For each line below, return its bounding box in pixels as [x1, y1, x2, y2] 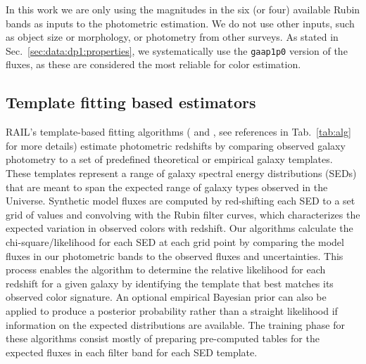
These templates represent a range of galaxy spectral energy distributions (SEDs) [6, 166, 357, 181]
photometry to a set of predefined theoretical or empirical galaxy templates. [6, 152, 333, 167]
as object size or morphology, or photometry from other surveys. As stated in [6, 30, 339, 44]
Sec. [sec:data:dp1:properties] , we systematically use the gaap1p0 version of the [6, 43, 348, 58]
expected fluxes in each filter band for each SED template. [6, 344, 258, 359]
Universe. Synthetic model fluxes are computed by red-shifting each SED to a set [6, 193, 355, 208]
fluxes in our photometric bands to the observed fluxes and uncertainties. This [6, 248, 343, 263]
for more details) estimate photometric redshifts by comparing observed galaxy [6, 138, 346, 152]
